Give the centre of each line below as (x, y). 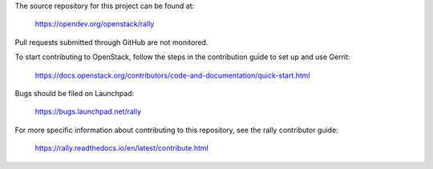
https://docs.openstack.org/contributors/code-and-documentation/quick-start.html (172, 75)
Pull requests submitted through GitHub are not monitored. (111, 42)
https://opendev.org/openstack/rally (95, 24)
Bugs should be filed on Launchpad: (75, 93)
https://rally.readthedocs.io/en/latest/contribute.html (121, 148)
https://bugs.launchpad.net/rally (88, 111)
